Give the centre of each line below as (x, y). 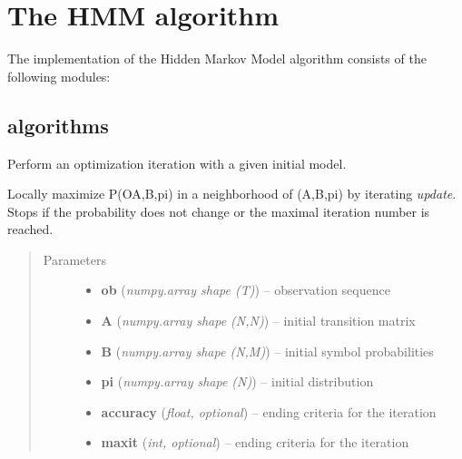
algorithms (58, 125)
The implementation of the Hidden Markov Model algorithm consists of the (217, 59)
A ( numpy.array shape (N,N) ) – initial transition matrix (258, 321)
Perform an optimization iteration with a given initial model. (177, 163)
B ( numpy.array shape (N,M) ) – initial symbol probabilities (267, 351)
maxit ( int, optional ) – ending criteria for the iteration (255, 442)
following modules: (59, 76)
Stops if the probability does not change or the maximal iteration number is (219, 211)
